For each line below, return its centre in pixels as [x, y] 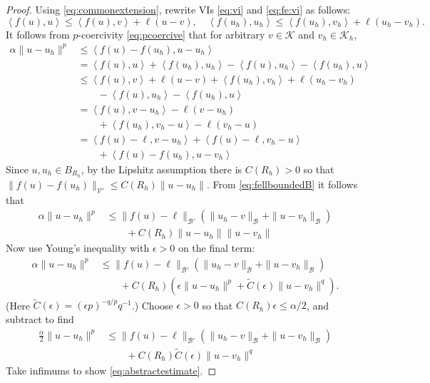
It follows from [38, 34]
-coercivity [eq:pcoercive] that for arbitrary [172, 34]
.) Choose [152, 305]
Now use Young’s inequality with [78, 248]
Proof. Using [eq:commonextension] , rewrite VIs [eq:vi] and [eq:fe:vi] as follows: [178, 9]
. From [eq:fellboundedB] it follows [282, 184]
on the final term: [216, 248]
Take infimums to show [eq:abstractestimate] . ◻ [111, 370]
